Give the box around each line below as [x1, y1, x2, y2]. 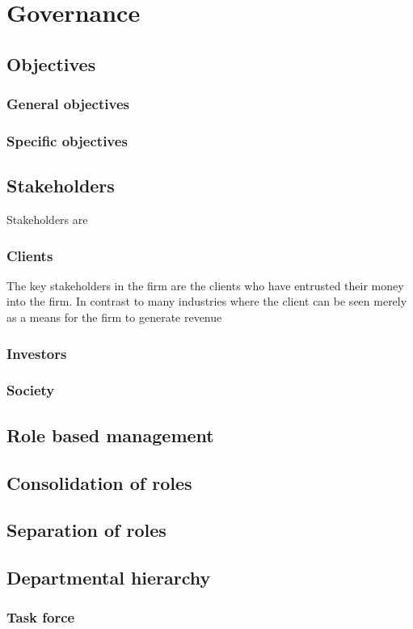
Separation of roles [6, 517, 166, 542]
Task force [6, 607, 75, 627]
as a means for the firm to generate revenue [6, 309, 222, 326]
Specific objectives [6, 130, 128, 150]
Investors [6, 343, 67, 363]
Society [6, 380, 55, 400]
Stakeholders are [6, 211, 88, 228]
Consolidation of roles [6, 470, 192, 495]
